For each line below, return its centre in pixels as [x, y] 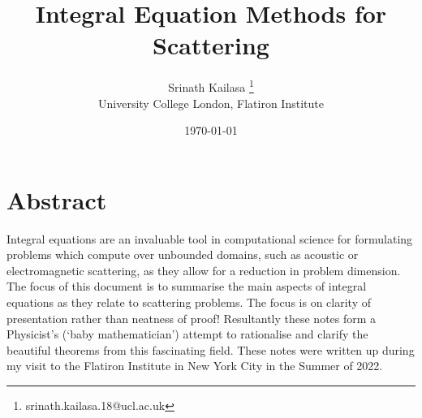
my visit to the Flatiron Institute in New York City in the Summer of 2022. [195, 366]
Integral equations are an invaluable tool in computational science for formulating [210, 238]
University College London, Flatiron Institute [211, 103]
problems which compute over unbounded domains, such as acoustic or [183, 254]
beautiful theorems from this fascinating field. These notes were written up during [211, 349]
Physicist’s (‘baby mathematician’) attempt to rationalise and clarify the [187, 334]
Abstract [57, 199]
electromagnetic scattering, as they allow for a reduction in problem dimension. [204, 270]
